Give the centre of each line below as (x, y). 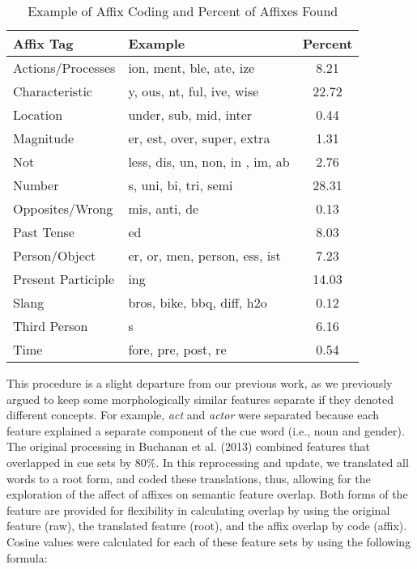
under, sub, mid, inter (190, 115)
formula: (27, 557)
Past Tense (44, 232)
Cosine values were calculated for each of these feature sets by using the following (209, 541)
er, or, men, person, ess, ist (204, 255)
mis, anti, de (164, 208)
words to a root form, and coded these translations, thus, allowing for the (189, 478)
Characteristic (53, 91)
